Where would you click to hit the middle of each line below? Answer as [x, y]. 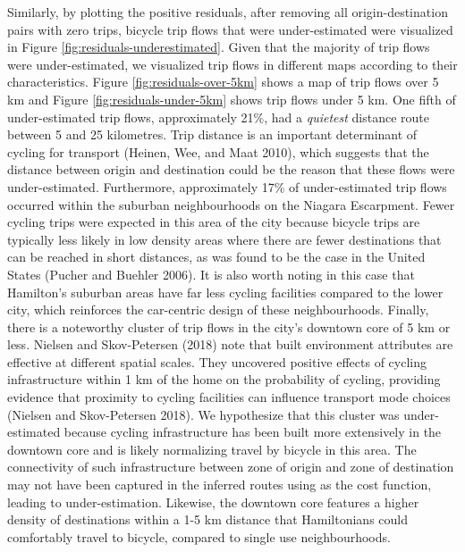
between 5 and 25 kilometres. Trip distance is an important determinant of [212, 134]
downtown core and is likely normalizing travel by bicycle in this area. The [212, 449]
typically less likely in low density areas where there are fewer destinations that [224, 239]
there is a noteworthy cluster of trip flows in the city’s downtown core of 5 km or [229, 326]
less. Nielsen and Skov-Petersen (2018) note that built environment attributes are [230, 344]
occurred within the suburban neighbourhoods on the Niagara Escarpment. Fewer [231, 204]
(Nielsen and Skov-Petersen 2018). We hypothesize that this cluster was [203, 414]
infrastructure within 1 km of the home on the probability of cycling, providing [224, 379]
